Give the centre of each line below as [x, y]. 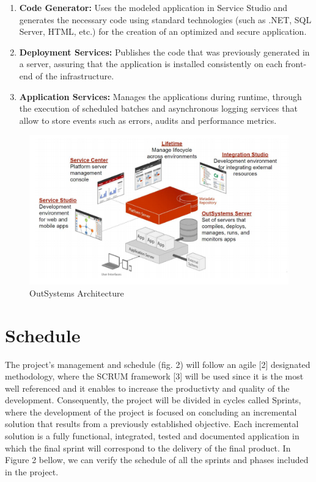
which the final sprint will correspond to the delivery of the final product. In [148, 448]
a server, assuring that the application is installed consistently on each [151, 64]
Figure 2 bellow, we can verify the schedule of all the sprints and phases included [157, 460]
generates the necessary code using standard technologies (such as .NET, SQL [165, 19]
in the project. [32, 471]
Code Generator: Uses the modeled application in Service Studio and [153, 7]
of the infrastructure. [75, 75]
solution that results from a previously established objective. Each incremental [152, 424]
